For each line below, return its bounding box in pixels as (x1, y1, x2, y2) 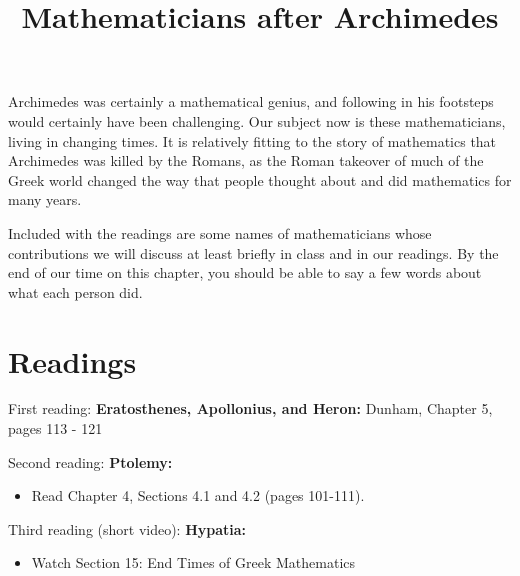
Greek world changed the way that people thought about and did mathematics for (8, 169, 512, 190)
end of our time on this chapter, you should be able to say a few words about (8, 262, 482, 283)
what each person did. (8, 281, 143, 302)
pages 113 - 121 (8, 418, 103, 439)
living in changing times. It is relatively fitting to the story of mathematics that (8, 130, 497, 151)
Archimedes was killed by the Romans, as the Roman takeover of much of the (8, 150, 484, 171)
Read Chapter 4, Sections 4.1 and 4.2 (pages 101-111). (31, 485, 365, 506)
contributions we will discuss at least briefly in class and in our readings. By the (8, 242, 499, 263)
